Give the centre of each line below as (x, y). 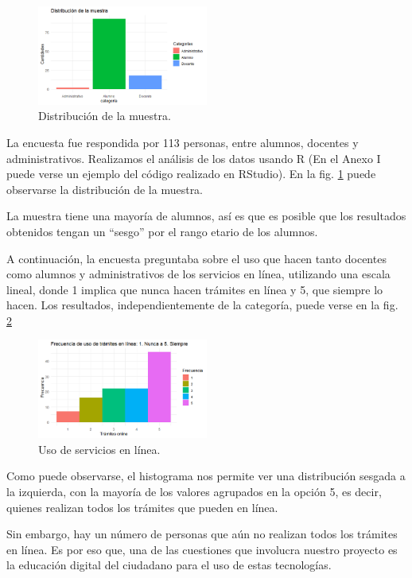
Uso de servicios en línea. (99, 449)
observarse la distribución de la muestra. (105, 189)
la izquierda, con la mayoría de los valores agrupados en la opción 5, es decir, (194, 491)
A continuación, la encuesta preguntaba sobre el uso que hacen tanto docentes (196, 258)
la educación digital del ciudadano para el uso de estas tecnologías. (169, 565)
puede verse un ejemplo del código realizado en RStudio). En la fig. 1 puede (191, 174)
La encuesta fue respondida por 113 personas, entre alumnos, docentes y (183, 142)
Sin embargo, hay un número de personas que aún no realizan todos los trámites (202, 534)
